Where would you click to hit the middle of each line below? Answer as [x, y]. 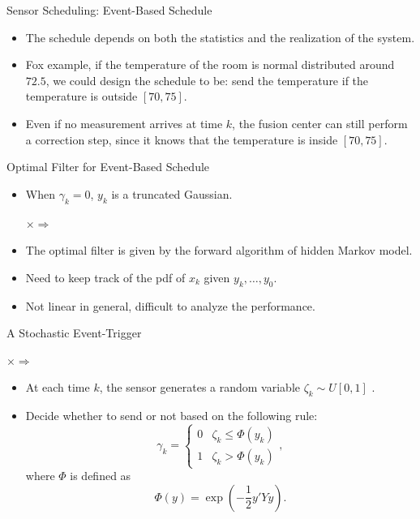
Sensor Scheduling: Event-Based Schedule [109, 10]
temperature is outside [81, 96]
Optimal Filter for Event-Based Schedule [108, 167]
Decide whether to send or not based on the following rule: [171, 416]
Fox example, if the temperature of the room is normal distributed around [210, 64]
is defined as [101, 476]
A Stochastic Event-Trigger [74, 333]
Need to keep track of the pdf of [105, 277]
